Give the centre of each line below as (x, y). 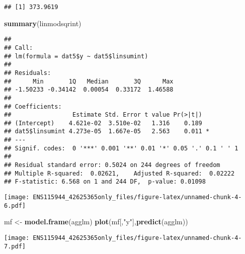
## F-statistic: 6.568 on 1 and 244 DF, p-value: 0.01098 (105, 182)
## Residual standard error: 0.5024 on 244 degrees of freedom (112, 165)
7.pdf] (15, 246)
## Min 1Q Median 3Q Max (89, 81)
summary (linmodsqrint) (43, 23)
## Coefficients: (33, 106)
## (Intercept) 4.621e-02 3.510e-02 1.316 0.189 (103, 123)
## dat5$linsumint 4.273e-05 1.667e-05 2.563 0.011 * (107, 132)
